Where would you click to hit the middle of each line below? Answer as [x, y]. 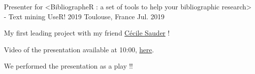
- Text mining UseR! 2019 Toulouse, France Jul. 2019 [84, 16]
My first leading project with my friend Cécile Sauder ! [87, 33]
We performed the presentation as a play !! [68, 66]
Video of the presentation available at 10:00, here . [79, 49]
